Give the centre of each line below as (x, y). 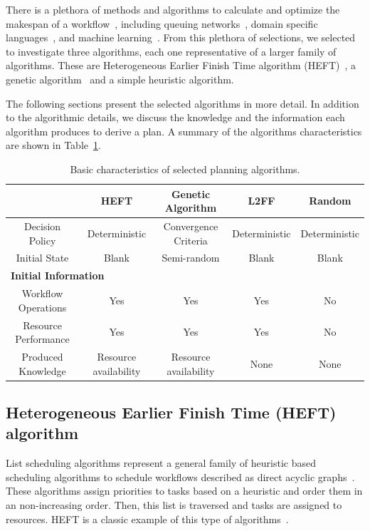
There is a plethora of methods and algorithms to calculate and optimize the (173, 9)
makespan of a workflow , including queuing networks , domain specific (162, 23)
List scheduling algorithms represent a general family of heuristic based (161, 463)
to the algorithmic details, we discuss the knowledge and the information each (175, 117)
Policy (42, 240)
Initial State (42, 258)
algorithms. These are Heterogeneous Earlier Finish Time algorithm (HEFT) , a (181, 65)
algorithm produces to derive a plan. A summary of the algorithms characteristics (184, 131)
